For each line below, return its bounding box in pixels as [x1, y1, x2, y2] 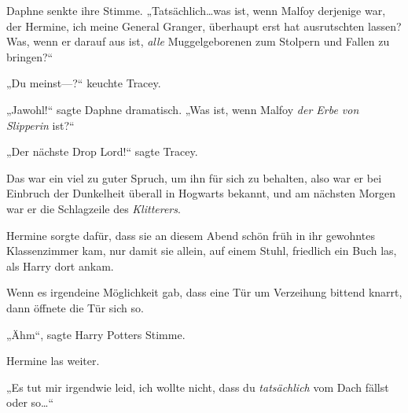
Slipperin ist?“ [6, 116, 75, 133]
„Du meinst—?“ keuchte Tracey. [6, 75, 161, 91]
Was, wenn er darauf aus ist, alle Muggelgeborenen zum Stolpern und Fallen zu [6, 33, 390, 50]
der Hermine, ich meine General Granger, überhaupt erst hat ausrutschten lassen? [6, 17, 402, 34]
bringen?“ [6, 48, 53, 65]
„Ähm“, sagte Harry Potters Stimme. [6, 326, 186, 342]
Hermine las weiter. [6, 352, 100, 369]
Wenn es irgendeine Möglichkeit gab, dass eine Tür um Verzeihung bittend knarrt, [6, 284, 402, 301]
